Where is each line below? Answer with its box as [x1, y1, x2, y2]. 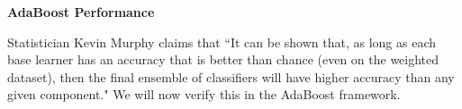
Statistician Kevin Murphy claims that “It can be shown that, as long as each [7, 32, 437, 51]
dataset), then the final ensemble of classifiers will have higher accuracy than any [7, 67, 455, 86]
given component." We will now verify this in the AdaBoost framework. [7, 85, 401, 104]
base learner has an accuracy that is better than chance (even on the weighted [7, 50, 439, 69]
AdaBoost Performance [7, 3, 155, 21]
